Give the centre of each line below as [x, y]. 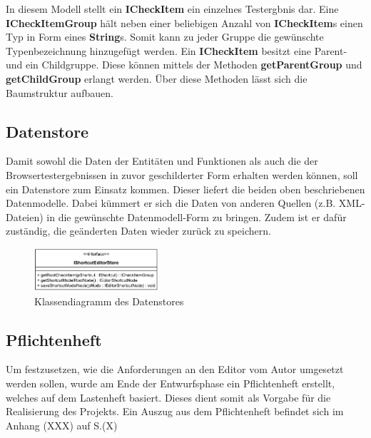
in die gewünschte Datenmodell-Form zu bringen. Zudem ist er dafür [197, 217]
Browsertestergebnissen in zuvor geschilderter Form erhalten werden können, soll [182, 174]
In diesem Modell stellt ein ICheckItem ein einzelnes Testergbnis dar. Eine [172, 9]
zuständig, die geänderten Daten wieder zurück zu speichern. [138, 231]
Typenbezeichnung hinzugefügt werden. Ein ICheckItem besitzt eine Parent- [177, 50]
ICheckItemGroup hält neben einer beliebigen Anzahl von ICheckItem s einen [184, 22]
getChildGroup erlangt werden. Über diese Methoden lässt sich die [157, 78]
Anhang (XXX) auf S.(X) [62, 425]
